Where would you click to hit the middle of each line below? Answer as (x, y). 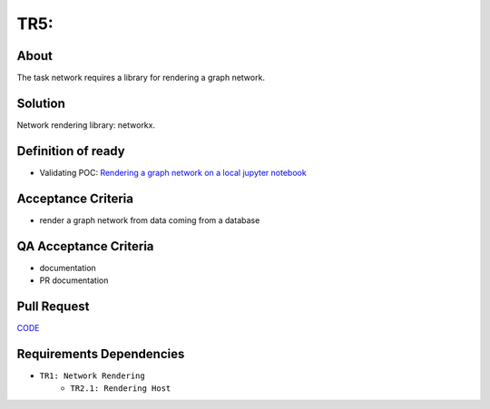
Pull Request (53, 306)
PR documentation (74, 280)
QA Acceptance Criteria (85, 246)
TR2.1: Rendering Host (121, 389)
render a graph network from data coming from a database (150, 220)
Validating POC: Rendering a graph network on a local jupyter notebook (173, 172)
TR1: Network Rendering (92, 375)
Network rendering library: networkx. (86, 125)
